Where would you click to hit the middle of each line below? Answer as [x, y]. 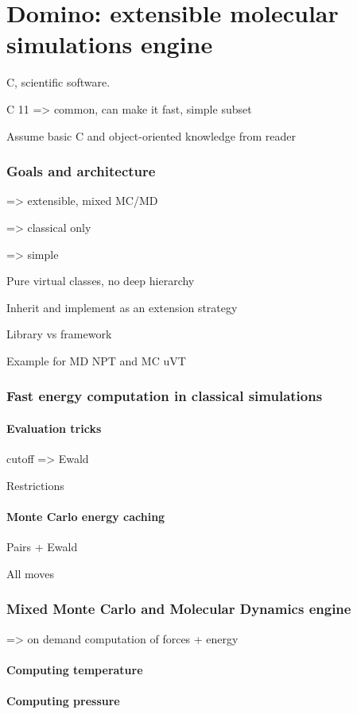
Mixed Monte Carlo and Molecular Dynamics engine [179, 609]
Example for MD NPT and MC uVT [96, 360]
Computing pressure [63, 700]
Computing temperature [75, 669]
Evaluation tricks [54, 428]
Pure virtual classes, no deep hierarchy [101, 281]
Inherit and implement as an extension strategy [122, 307]
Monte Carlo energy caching [86, 516]
